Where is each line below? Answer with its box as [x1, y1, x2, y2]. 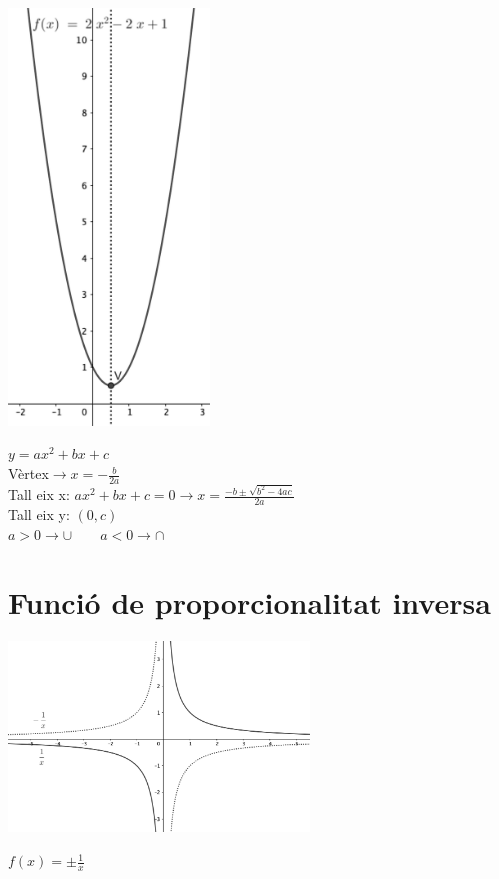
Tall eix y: [8, 504, 70, 525]
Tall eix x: [8, 484, 70, 505]
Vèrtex [8, 463, 49, 484]
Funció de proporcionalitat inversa [8, 582, 491, 623]
